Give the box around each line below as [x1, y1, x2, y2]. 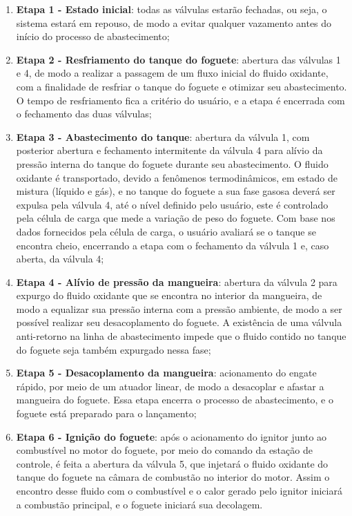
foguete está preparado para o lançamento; [16, 406, 197, 421]
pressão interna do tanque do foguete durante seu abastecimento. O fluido [16, 156, 329, 171]
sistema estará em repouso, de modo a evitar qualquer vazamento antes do [16, 15, 332, 30]
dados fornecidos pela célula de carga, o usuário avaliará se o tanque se [16, 224, 316, 238]
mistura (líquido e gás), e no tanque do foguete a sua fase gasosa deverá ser [16, 184, 335, 198]
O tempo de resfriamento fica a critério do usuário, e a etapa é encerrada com [16, 93, 345, 107]
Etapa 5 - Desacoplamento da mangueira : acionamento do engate [16, 365, 317, 380]
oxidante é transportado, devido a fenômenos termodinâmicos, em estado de [16, 170, 338, 184]
